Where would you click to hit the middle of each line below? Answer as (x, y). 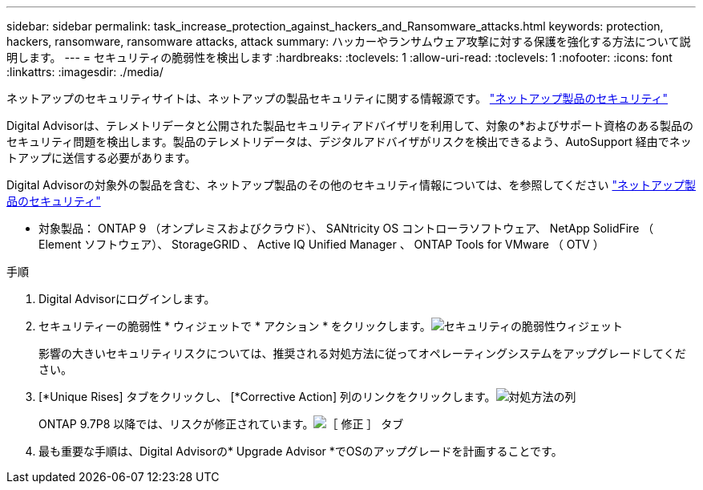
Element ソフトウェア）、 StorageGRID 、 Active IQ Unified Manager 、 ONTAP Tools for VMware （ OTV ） (321, 244)
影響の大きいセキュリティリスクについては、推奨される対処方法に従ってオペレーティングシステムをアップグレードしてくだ (362, 353)
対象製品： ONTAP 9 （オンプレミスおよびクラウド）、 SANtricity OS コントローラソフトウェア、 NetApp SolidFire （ (346, 228)
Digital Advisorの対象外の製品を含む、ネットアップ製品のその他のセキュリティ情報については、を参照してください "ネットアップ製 (351, 185)
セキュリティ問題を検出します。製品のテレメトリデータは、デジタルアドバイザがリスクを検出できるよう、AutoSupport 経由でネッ (349, 142)
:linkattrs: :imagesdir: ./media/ (85, 72)
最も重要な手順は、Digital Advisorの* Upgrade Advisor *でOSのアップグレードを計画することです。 (301, 451)
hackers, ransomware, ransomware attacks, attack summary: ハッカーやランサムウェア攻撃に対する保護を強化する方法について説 (349, 41)
